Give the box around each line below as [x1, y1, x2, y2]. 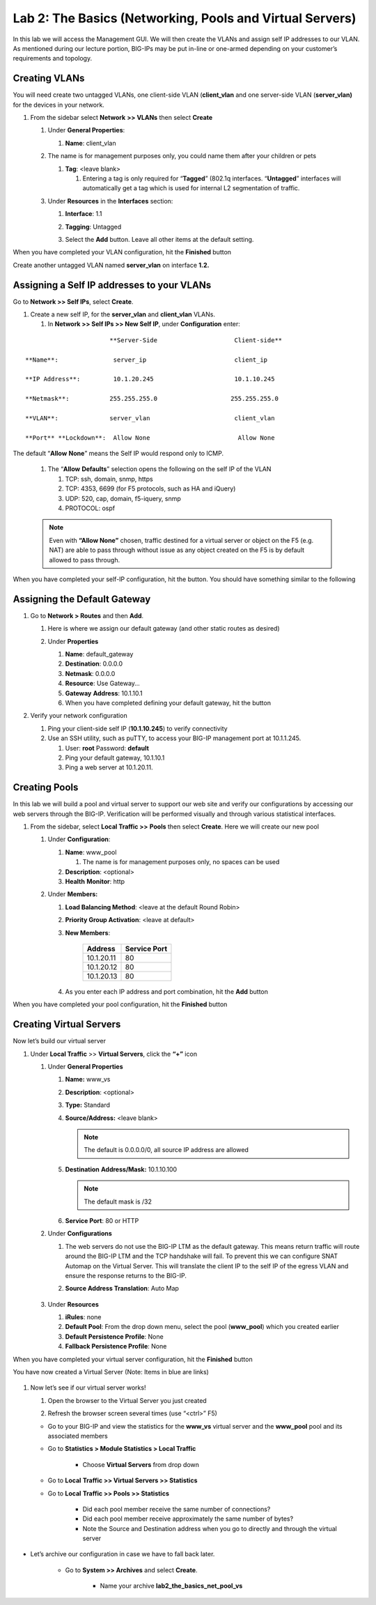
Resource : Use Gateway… [65, 679, 141, 688]
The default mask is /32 [84, 1197, 152, 1206]
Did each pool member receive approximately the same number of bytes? [82, 1514, 294, 1523]
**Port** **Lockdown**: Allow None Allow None [25, 433, 275, 442]
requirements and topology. [13, 54, 93, 63]
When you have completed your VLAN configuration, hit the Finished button [13, 248, 232, 256]
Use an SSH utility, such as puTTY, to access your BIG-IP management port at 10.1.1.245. [47, 734, 301, 742]
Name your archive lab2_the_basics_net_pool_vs [100, 1582, 243, 1590]
